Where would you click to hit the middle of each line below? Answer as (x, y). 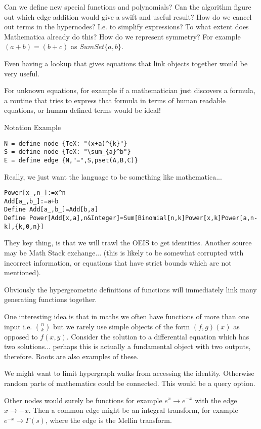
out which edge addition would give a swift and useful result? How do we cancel (128, 16)
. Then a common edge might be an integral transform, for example (133, 410)
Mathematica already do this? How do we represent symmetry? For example (122, 36)
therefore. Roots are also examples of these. (71, 356)
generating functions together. (51, 299)
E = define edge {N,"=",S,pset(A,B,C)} (71, 160)
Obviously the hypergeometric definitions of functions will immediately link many (130, 289)
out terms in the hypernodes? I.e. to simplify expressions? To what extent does (126, 27)
